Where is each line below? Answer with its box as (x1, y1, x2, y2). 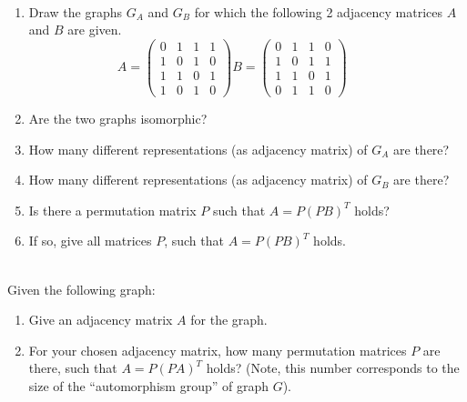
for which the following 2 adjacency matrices (194, 2, 443, 21)
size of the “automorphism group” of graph (28, 376, 269, 395)
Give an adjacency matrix (28, 310, 173, 329)
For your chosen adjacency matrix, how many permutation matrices (28, 340, 407, 359)
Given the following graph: (7, 279, 156, 298)
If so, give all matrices (28, 231, 152, 250)
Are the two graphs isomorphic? (28, 108, 208, 127)
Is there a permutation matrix (28, 200, 197, 219)
